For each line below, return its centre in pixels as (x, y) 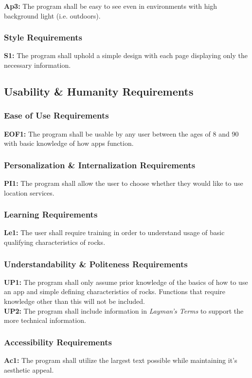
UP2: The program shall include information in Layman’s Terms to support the (124, 310)
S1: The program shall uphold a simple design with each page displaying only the (126, 55)
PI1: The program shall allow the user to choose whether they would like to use (124, 183)
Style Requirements (43, 37)
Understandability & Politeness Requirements (96, 264)
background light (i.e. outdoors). (52, 15)
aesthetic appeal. (29, 369)
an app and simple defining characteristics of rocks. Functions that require (115, 291)
